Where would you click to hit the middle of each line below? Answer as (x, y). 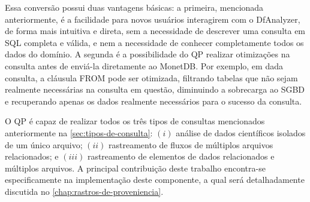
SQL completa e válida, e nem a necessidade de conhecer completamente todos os (154, 42)
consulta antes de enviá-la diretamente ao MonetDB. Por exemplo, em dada (144, 65)
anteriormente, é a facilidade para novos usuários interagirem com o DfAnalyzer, (153, 19)
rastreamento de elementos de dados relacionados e (181, 156)
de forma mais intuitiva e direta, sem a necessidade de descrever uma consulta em (155, 31)
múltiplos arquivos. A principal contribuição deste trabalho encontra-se (135, 168)
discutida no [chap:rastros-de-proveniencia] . (84, 191)
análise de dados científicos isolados (241, 132)
